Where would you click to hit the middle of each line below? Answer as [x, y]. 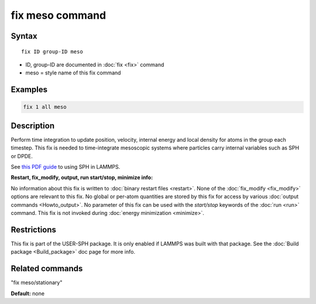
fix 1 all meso [45, 107]
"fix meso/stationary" [37, 283]
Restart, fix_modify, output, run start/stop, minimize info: [82, 177]
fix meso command [59, 15]
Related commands [47, 269]
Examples [29, 90]
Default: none [28, 293]
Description [33, 126]
